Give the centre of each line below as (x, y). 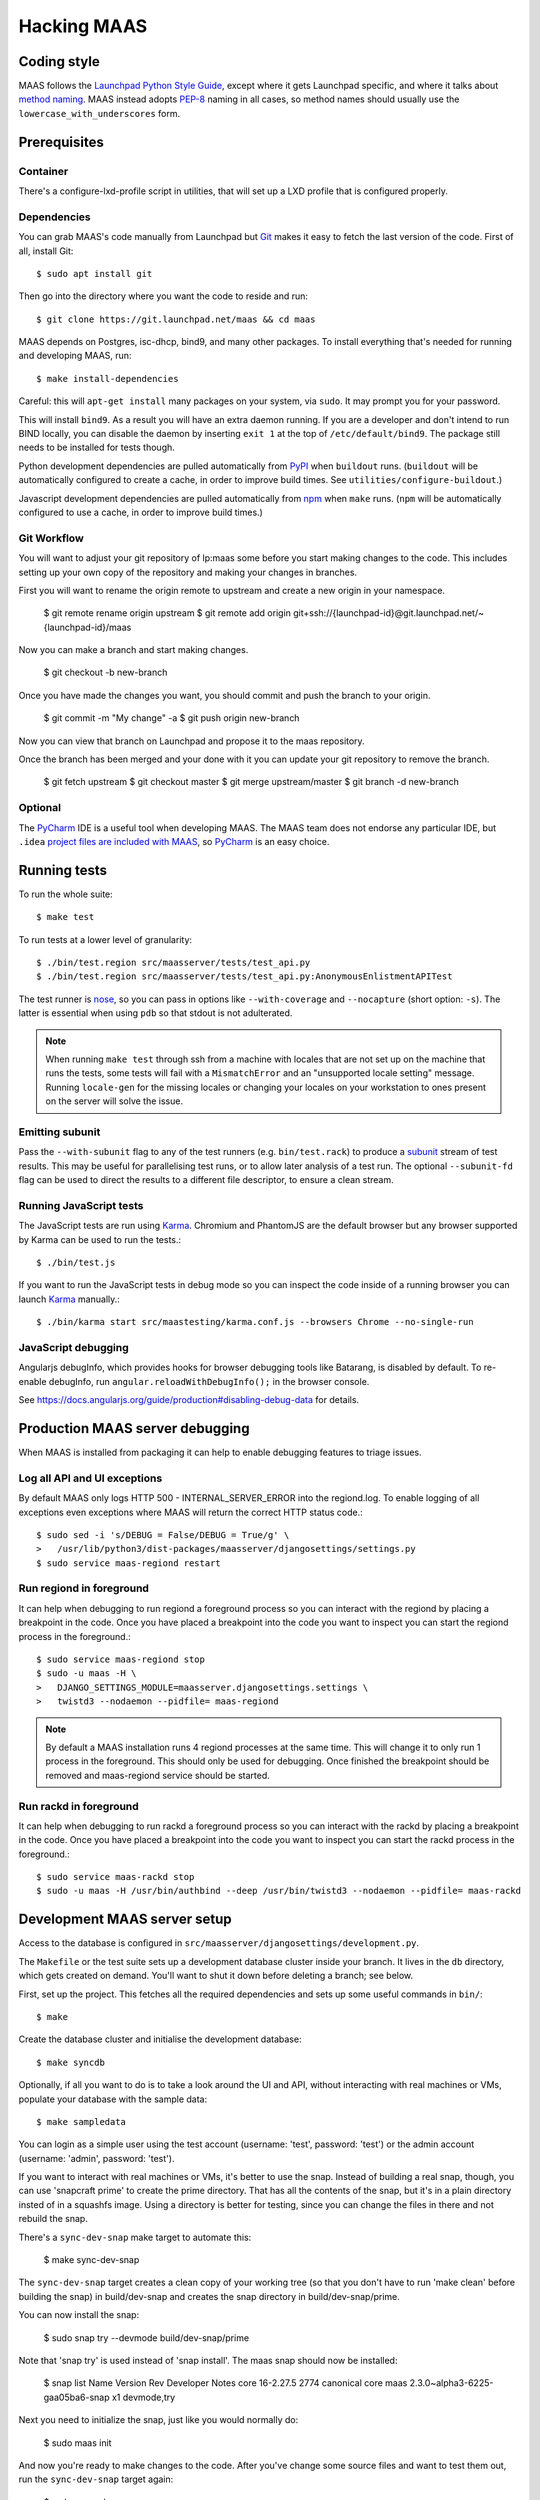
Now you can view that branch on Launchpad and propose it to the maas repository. (191, 741)
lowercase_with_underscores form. (99, 113)
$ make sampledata (81, 2121)
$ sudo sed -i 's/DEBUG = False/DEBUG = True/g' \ (163, 1534)
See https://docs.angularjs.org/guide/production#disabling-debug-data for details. (189, 1400)
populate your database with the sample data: (113, 2099)
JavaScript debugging (73, 1347)
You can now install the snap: (79, 2315)
